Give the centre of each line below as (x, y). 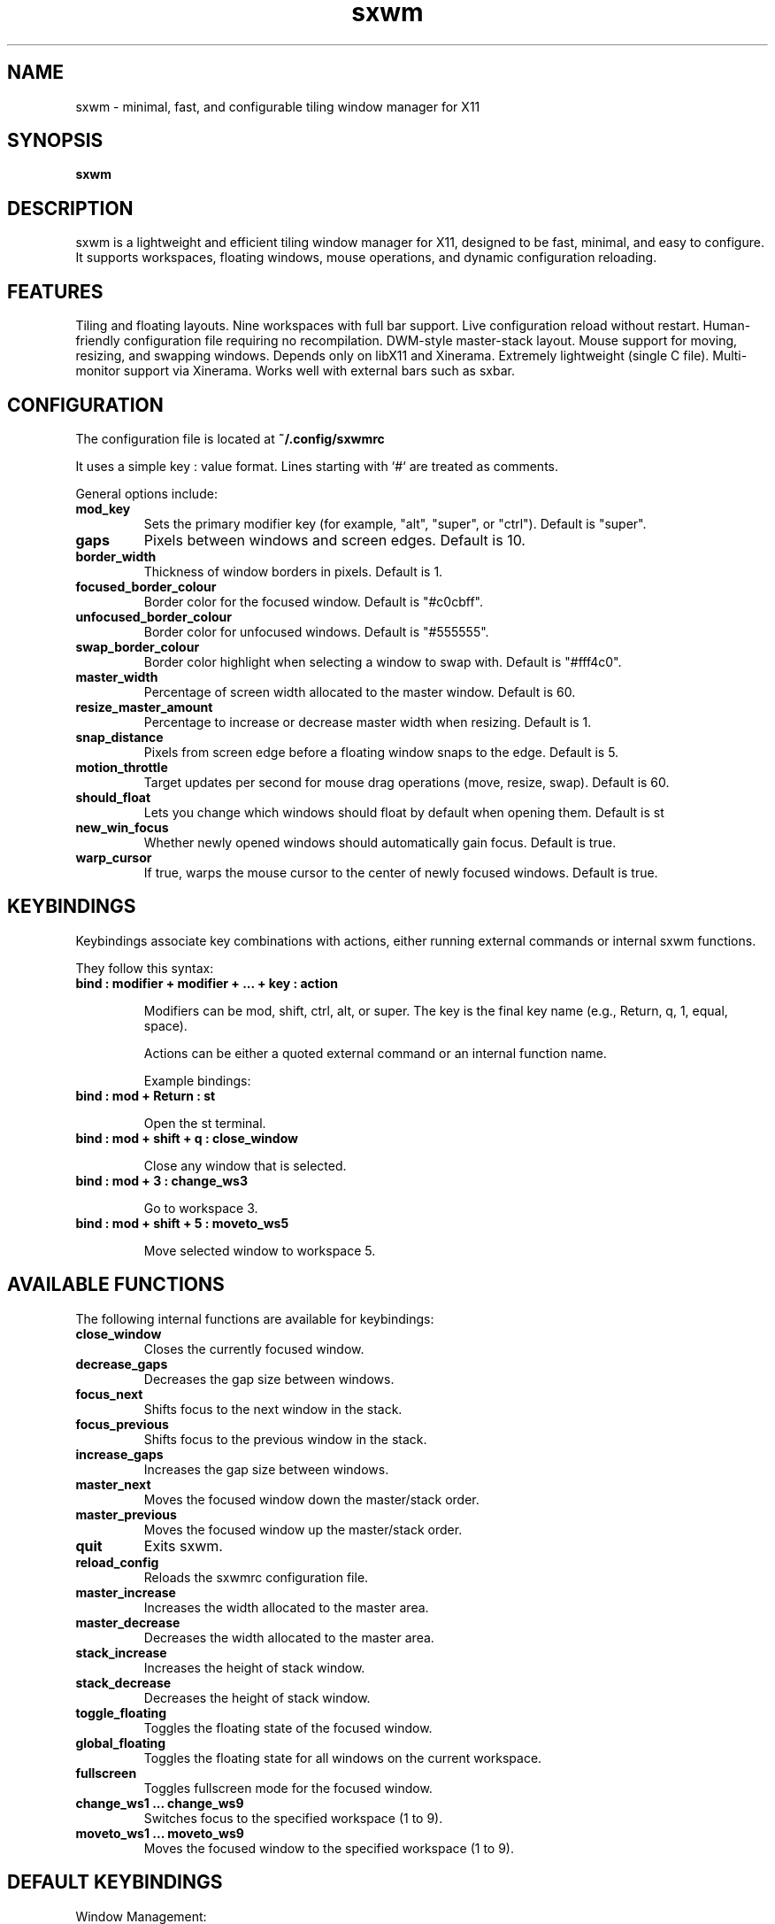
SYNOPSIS (55, 141)
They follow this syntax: (145, 968)
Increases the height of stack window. (254, 1667)
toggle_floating (121, 1712)
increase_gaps (119, 1454)
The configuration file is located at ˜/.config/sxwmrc (230, 438)
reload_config (117, 1562)
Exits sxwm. (183, 1545)
